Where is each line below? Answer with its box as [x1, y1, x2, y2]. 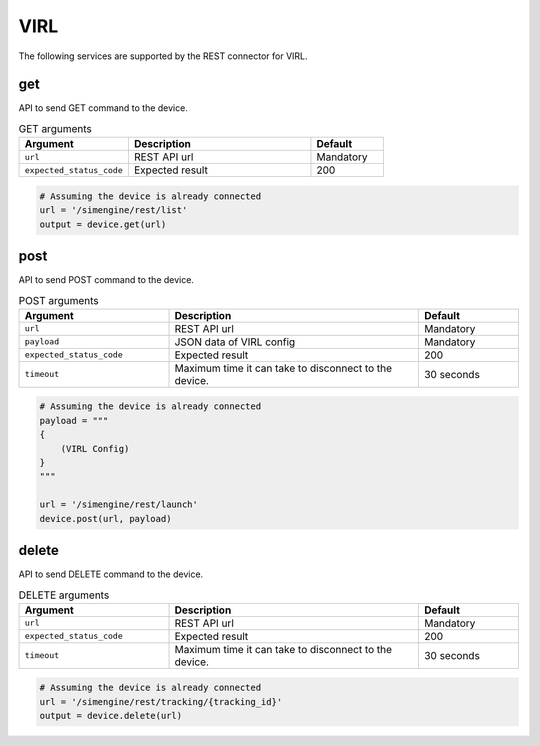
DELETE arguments [18, 588, 110, 602]
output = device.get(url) [39, 218, 167, 230]
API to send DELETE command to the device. [18, 568, 204, 580]
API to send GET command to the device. [18, 102, 189, 114]
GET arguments [18, 122, 92, 136]
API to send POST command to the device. [18, 274, 195, 286]
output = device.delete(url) [39, 710, 183, 722]
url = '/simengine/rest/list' [39, 205, 188, 216]
